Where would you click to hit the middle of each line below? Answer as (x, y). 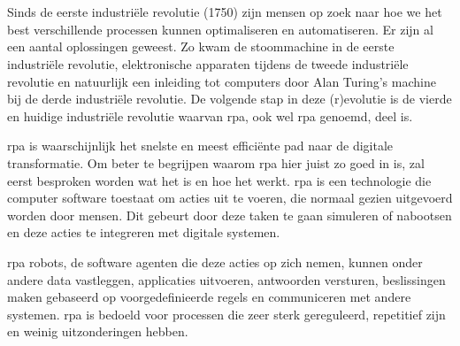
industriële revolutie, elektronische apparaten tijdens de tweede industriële (208, 63)
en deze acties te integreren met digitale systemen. (144, 232)
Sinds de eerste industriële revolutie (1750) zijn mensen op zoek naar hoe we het (225, 12)
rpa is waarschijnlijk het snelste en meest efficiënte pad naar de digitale (200, 146)
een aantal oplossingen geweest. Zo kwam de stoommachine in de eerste (201, 46)
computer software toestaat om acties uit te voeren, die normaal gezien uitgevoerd (230, 198)
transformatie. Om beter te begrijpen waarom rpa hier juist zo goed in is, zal (216, 162)
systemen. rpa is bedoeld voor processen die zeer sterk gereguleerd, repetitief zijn (226, 314)
